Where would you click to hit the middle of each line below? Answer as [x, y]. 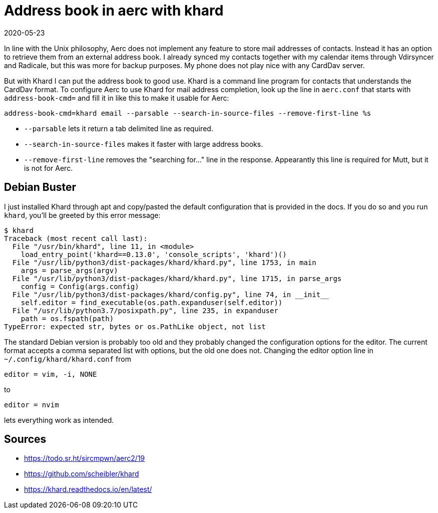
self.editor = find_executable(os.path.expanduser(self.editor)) [152, 302]
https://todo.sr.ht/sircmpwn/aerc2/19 [85, 458]
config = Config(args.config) [80, 286]
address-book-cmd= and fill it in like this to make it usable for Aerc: [117, 98]
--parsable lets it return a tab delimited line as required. [119, 128]
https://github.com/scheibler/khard [82, 474]
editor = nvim [32, 405]
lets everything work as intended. [59, 420]
